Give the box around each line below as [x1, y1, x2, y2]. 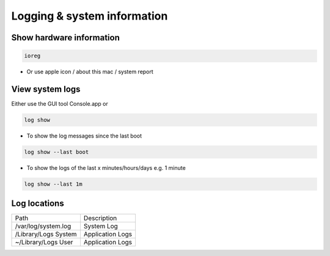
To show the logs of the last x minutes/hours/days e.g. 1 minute [26, 164, 186, 171]
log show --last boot [24, 148, 89, 155]
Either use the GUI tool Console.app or [11, 100, 108, 108]
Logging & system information [11, 9, 168, 23]
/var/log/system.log [15, 222, 71, 230]
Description [83, 214, 117, 222]
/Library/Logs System [15, 230, 77, 238]
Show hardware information [11, 32, 120, 43]
